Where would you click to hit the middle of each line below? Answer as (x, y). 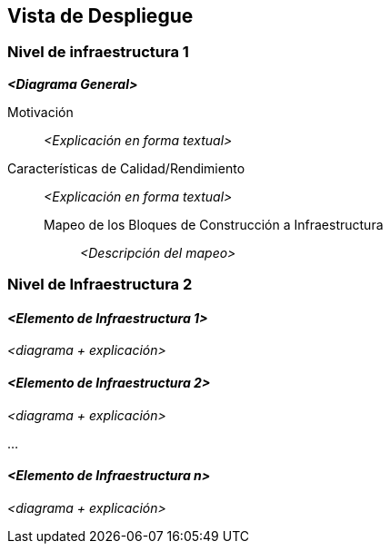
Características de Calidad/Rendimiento (126, 168)
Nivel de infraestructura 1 (98, 52)
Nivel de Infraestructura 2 (100, 285)
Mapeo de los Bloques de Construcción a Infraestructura (214, 224)
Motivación (40, 112)
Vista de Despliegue (100, 16)
